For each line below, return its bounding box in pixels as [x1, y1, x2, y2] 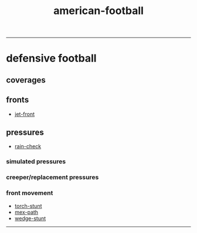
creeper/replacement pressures [6, 173, 99, 181]
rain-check [14, 143, 42, 150]
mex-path [14, 208, 39, 215]
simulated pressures [6, 157, 66, 166]
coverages [6, 75, 46, 85]
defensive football [6, 52, 97, 65]
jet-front [14, 110, 35, 118]
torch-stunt [14, 202, 42, 209]
